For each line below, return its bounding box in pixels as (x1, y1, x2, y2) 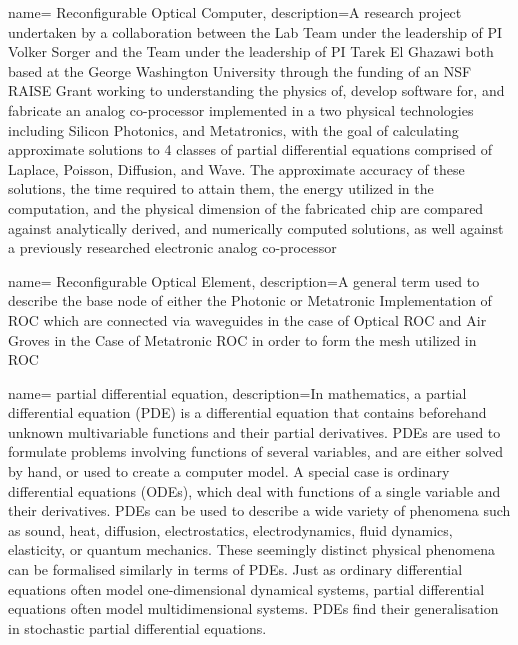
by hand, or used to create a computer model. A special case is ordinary (8, 461, 450, 482)
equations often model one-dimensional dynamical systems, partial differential (8, 578, 485, 599)
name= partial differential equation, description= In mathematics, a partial (8, 382, 467, 403)
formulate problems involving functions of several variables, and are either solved (8, 441, 503, 462)
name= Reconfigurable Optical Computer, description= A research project (8, 2, 462, 22)
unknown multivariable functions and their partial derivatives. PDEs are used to (8, 421, 501, 442)
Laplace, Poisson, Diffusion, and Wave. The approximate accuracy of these (8, 158, 465, 179)
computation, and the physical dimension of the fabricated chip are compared (8, 197, 484, 218)
